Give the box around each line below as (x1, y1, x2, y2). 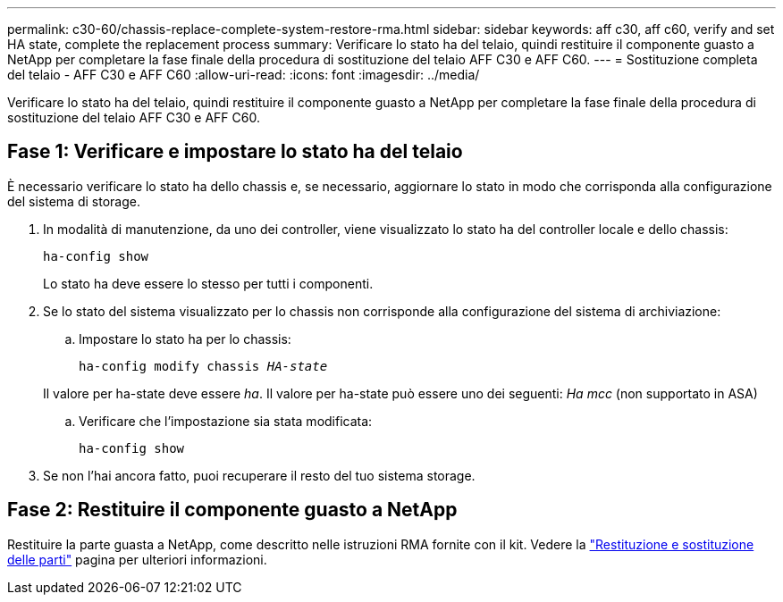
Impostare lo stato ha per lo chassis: (79, 330, 291, 347)
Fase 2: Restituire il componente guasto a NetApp (7, 498, 458, 522)
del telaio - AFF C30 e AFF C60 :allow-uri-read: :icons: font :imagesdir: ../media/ (7, 67, 480, 82)
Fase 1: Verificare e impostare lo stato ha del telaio (7, 140, 463, 163)
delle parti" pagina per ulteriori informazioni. (7, 551, 267, 567)
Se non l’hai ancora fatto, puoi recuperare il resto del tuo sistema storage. (43, 467, 476, 483)
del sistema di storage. (7, 193, 140, 209)
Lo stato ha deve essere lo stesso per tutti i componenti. (43, 275, 374, 291)
